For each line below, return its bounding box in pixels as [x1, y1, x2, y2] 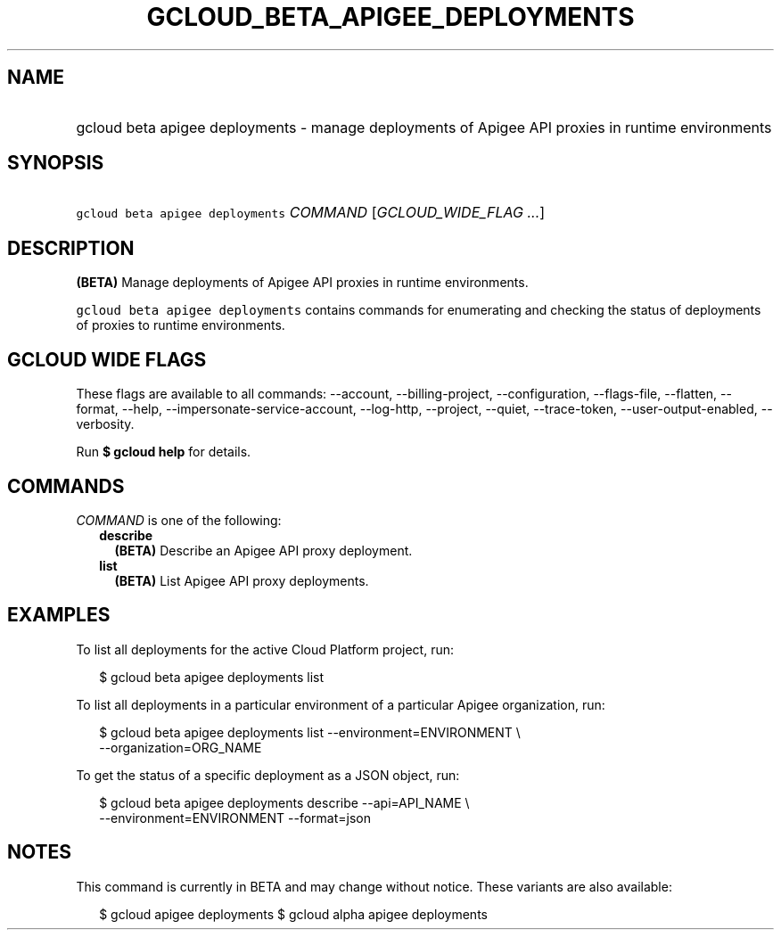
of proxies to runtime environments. [76, 317, 285, 333]
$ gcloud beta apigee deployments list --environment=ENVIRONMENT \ [99, 724, 521, 740]
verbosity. [76, 416, 135, 432]
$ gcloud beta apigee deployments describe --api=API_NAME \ [99, 794, 470, 810]
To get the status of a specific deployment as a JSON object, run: [76, 767, 460, 783]
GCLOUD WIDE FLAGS [7, 348, 207, 371]
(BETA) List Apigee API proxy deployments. [114, 572, 369, 588]
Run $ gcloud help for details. [76, 444, 251, 460]
